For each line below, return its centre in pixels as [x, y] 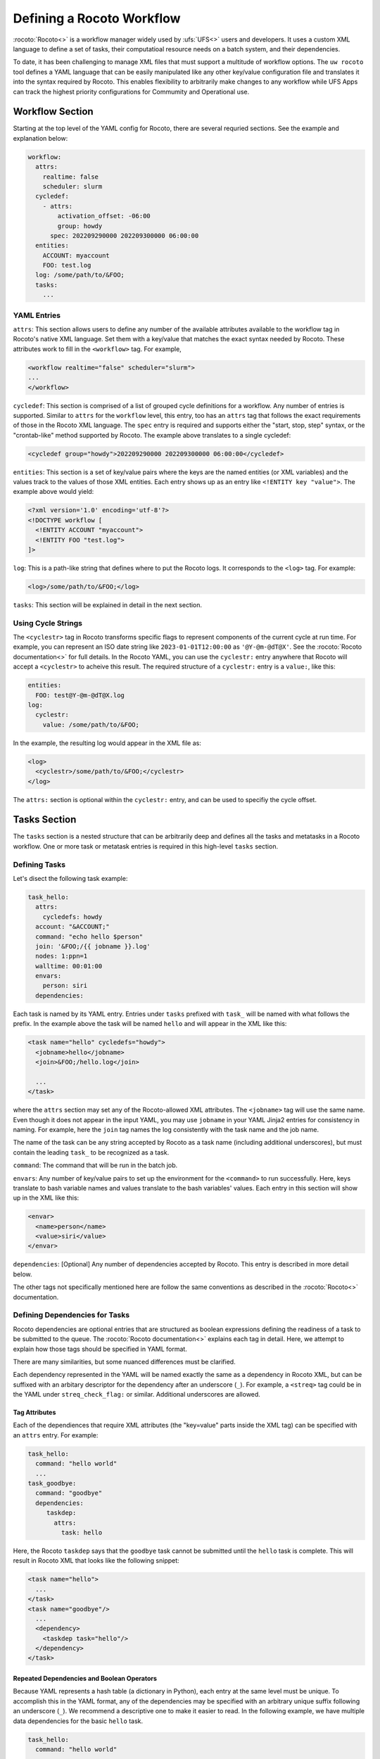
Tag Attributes [34, 1412]
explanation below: [40, 138]
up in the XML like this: [46, 1198]
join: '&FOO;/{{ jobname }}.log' [93, 946]
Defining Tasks [39, 864]
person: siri [65, 986]
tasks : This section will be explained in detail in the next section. [108, 604]
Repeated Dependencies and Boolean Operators [85, 1679]
